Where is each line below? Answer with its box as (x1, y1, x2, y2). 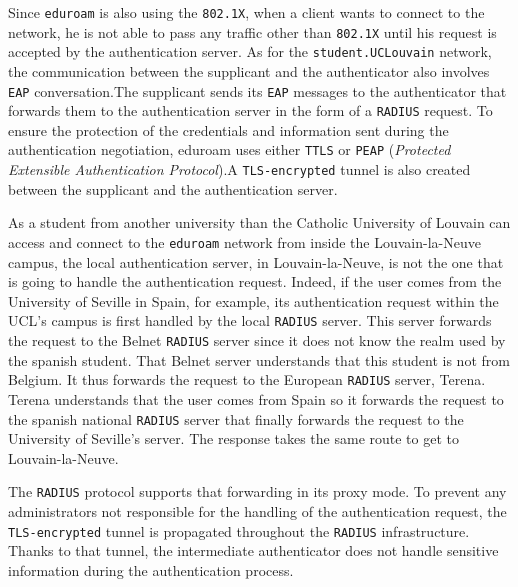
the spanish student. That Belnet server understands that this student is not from (8, 349, 510, 370)
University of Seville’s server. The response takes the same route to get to (8, 428, 459, 449)
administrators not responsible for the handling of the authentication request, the (8, 501, 507, 522)
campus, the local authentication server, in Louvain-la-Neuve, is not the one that (8, 251, 504, 272)
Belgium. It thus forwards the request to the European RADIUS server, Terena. (8, 369, 486, 390)
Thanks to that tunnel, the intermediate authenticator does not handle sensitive (8, 540, 499, 561)
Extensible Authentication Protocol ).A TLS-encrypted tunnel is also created (8, 159, 471, 180)
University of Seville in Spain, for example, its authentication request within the (8, 290, 499, 311)
